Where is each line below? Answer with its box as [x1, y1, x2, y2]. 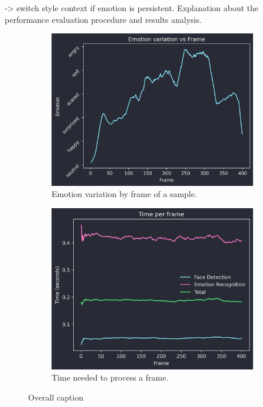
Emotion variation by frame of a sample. [52, 188, 197, 200]
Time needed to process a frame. [52, 371, 169, 384]
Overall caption [28, 391, 84, 403]
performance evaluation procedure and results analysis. [5, 13, 202, 25]
